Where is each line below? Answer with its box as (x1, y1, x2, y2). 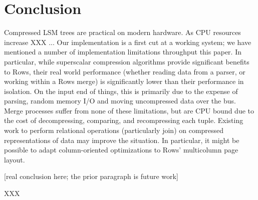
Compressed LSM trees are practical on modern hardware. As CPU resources (4, 27, 241, 37)
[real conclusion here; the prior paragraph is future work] (4, 171, 178, 181)
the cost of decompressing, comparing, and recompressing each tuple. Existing (4, 115, 243, 125)
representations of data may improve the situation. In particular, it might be (4, 134, 239, 145)
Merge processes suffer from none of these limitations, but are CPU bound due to (4, 105, 254, 115)
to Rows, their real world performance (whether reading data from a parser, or (4, 66, 245, 76)
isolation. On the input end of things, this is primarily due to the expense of (4, 85, 238, 96)
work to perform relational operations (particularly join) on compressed (4, 125, 224, 135)
